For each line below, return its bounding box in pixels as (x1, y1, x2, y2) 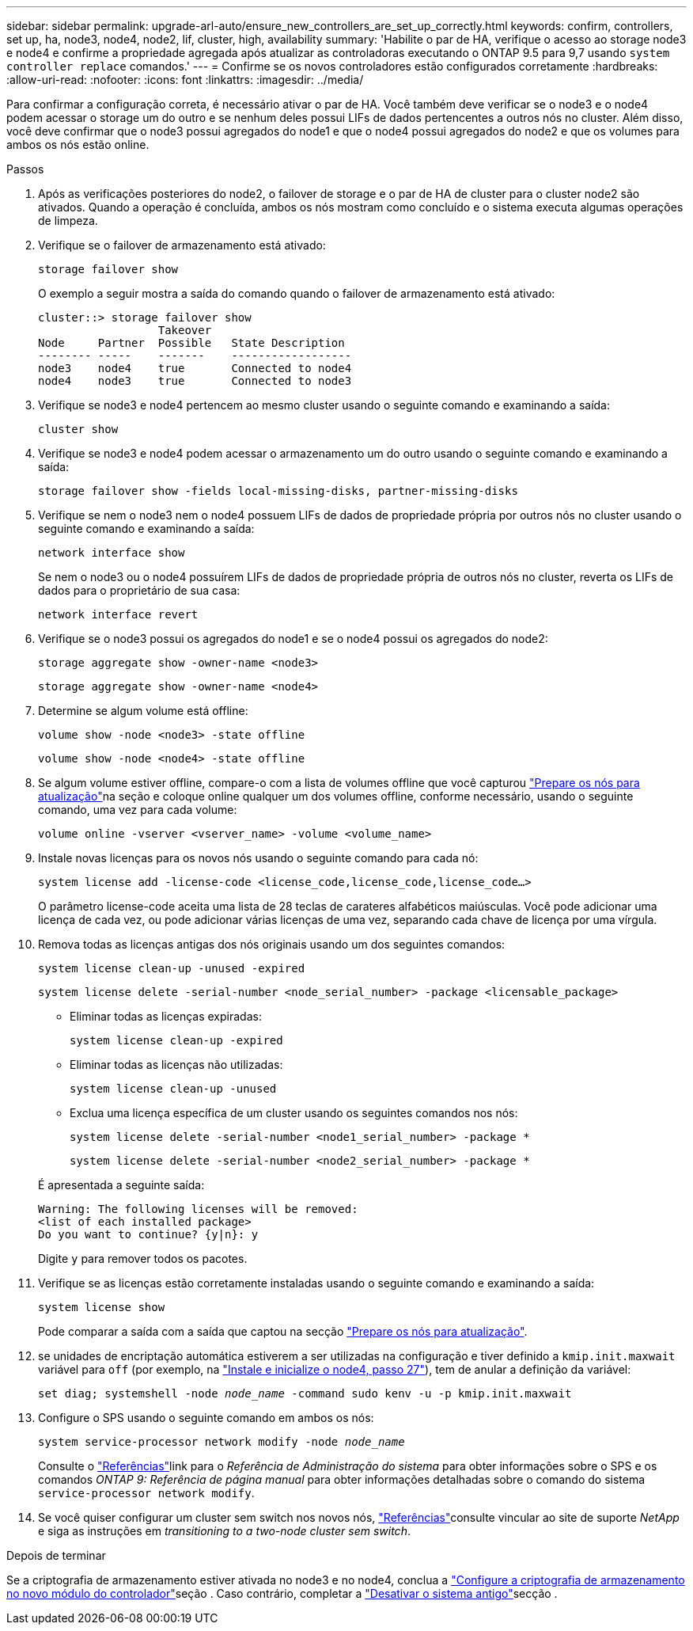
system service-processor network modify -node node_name (38, 1435, 405, 1448)
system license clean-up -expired (70, 1034, 283, 1047)
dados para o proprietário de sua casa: (38, 584, 240, 597)
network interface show (38, 546, 185, 559)
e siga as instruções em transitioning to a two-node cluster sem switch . (38, 1524, 411, 1538)
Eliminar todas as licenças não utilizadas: (70, 1058, 283, 1071)
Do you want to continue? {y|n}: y (38, 1228, 259, 1241)
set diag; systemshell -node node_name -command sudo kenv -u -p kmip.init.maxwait (38, 1387, 572, 1400)
